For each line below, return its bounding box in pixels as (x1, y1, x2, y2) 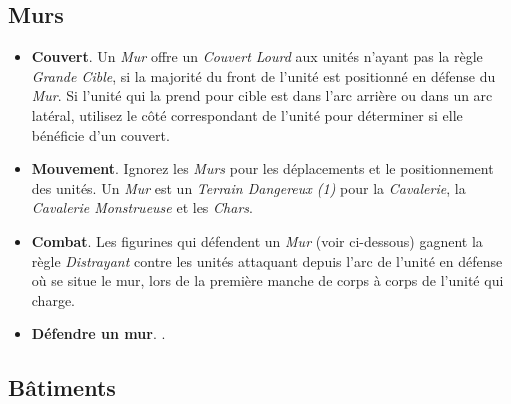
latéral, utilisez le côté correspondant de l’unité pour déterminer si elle (31, 104, 463, 125)
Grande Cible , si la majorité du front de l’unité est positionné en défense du (31, 65, 496, 86)
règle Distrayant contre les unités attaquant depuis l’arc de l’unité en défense (31, 250, 503, 271)
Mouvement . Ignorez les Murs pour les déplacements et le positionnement (31, 158, 494, 179)
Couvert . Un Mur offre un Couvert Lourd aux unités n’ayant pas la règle (31, 46, 483, 67)
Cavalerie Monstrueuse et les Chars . (31, 197, 253, 218)
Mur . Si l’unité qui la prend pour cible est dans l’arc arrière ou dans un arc (31, 85, 493, 106)
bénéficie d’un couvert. (31, 124, 170, 145)
